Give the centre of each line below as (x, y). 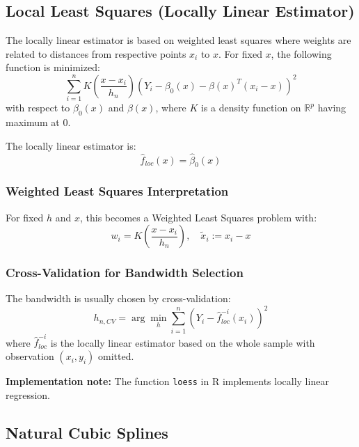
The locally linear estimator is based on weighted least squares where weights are (178, 40)
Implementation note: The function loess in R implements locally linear (167, 381)
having (332, 108)
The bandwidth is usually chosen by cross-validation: (118, 298)
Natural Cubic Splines (87, 432)
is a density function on (251, 108)
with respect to (38, 108)
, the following (301, 53)
